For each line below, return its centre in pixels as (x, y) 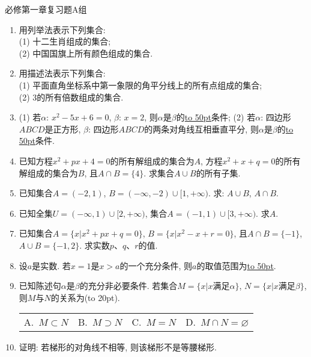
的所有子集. (218, 172)
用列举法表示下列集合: (62, 29)
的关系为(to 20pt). (85, 297)
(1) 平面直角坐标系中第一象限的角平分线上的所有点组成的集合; (140, 85)
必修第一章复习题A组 (46, 9)
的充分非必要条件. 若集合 (128, 286)
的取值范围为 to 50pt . (236, 265)
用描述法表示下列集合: (62, 73)
